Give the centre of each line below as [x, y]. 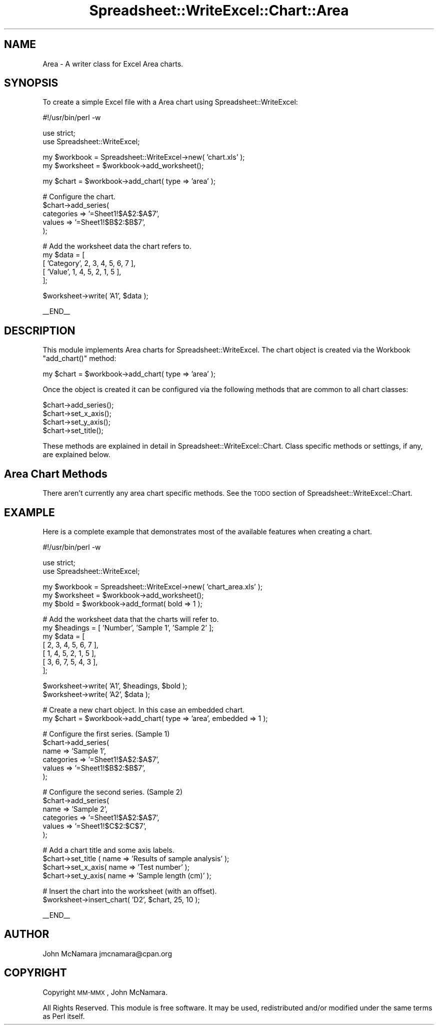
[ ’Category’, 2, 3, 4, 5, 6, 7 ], [89, 263]
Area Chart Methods [56, 474]
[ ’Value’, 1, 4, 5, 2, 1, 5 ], [82, 272]
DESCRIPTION [40, 330]
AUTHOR [27, 934]
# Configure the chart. [79, 197]
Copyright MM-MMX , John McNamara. [105, 992]
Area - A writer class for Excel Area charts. [113, 64]
